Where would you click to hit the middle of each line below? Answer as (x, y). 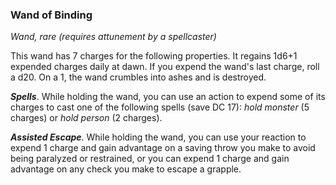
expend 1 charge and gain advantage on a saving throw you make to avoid (163, 148)
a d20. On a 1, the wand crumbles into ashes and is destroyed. (138, 77)
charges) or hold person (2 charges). (86, 118)
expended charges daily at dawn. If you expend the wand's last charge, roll (165, 67)
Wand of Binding (51, 15)
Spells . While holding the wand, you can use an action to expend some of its (168, 97)
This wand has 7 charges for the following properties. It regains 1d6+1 (154, 56)
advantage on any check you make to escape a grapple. (126, 169)
